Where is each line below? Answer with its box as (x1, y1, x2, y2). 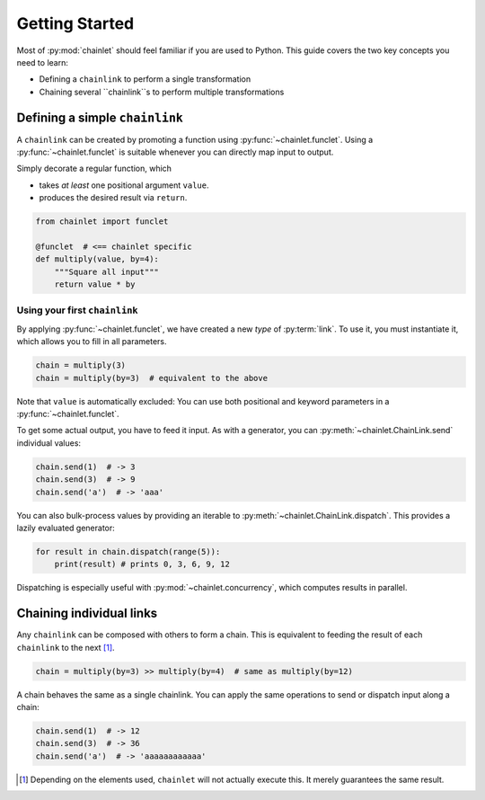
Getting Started (16, 13, 135, 33)
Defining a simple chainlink (16, 110, 183, 125)
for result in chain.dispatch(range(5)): (35, 547, 221, 556)
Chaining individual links (16, 606, 158, 621)
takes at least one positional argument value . (39, 180, 209, 191)
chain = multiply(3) (35, 360, 126, 370)
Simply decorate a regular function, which (16, 163, 172, 174)
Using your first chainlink (16, 304, 138, 316)
